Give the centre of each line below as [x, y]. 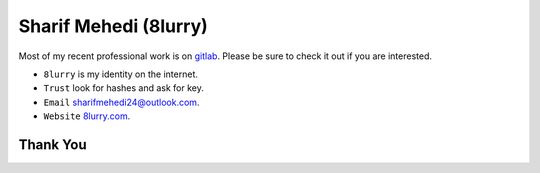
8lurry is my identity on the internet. [121, 74]
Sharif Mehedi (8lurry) [113, 26]
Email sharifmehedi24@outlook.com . [121, 102]
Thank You [52, 144]
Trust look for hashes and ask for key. [123, 88]
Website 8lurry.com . [87, 116]
